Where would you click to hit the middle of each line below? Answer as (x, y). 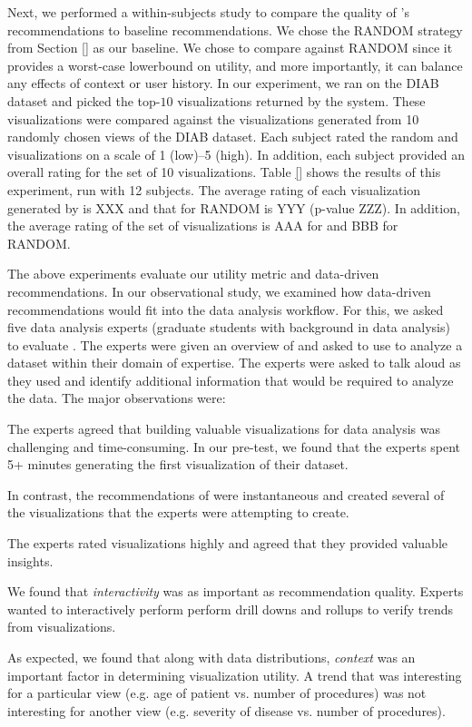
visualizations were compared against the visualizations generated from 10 (213, 118)
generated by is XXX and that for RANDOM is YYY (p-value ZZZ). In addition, (234, 207)
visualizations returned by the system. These (301, 100)
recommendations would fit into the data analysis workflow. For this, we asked (226, 309)
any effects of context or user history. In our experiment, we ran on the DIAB (223, 83)
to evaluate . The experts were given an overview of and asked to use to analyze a (235, 344)
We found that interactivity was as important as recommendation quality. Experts (236, 591)
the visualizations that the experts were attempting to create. (178, 512)
